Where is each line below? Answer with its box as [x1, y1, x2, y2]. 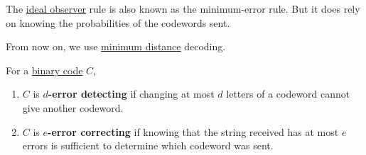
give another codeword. [22, 100, 124, 115]
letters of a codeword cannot [226, 86, 350, 101]
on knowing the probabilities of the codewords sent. [6, 15, 230, 30]
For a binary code [6, 62, 83, 77]
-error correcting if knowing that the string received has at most [48, 124, 339, 139]
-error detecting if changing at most [48, 86, 215, 101]
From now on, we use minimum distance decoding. [6, 39, 226, 54]
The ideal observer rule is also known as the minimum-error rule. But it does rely [6, 1, 360, 16]
